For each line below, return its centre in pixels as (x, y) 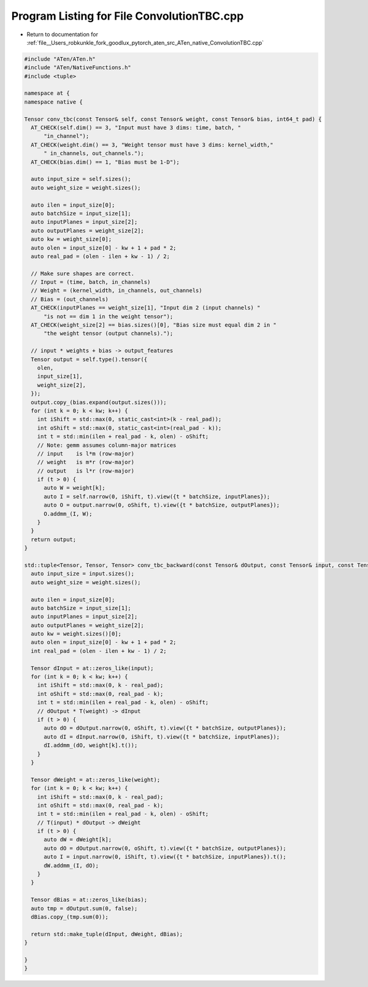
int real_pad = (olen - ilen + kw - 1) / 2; (99, 651)
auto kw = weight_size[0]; (71, 239)
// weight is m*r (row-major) (86, 462)
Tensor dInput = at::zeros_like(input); (92, 668)
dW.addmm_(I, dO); (71, 865)
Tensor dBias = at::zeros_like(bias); (89, 900)
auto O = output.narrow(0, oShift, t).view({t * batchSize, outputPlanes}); (162, 505)
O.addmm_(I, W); (68, 514)
